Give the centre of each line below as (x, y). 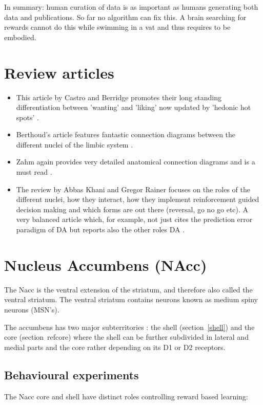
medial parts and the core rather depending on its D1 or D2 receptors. (115, 347)
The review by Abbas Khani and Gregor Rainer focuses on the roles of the (133, 189)
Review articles (59, 72)
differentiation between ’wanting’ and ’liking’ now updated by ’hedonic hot (134, 107)
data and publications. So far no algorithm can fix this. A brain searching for (125, 17)
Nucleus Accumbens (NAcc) (106, 264)
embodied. (20, 37)
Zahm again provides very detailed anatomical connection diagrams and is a (136, 162)
